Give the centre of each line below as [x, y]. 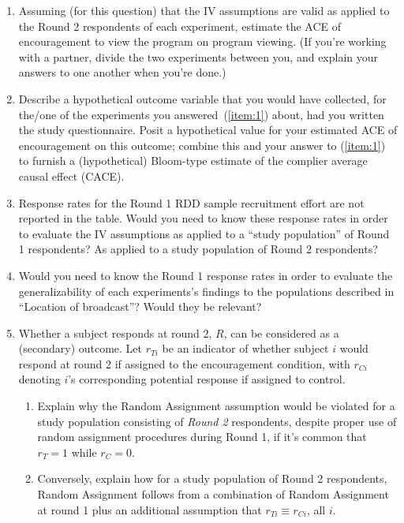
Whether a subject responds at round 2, [115, 332]
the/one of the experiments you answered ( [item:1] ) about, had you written [201, 114]
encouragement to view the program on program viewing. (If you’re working [202, 41]
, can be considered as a [281, 332]
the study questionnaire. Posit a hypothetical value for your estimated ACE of [208, 130]
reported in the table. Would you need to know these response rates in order [203, 218]
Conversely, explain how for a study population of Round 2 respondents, [212, 478]
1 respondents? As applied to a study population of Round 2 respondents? [198, 249]
